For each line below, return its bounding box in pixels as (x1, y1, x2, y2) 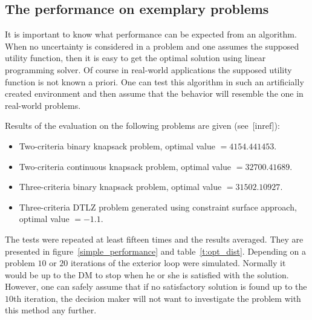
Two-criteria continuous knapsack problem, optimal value (19, 160, 232, 172)
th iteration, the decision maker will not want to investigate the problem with (13, 292, 301, 304)
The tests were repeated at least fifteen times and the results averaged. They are (5, 232, 304, 245)
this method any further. (5, 304, 97, 316)
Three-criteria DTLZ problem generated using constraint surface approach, (19, 200, 297, 213)
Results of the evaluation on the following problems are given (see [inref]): (5, 119, 280, 132)
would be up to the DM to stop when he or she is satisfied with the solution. (5, 268, 289, 281)
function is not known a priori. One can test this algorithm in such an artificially (5, 75, 304, 88)
